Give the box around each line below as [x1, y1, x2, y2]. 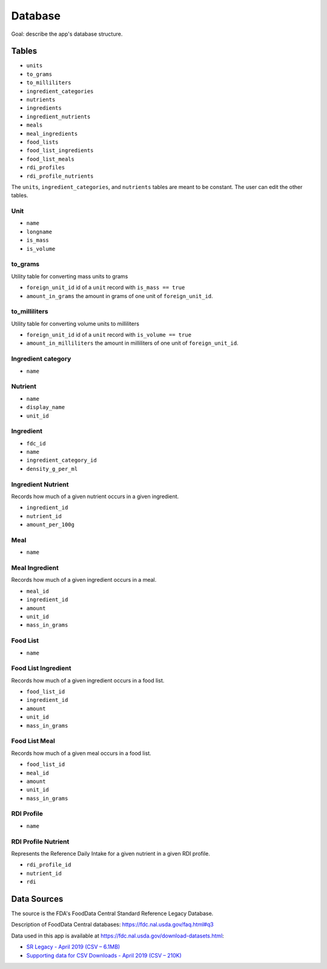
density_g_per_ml [26, 465, 78, 472]
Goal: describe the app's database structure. [11, 30, 123, 38]
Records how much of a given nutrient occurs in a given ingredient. [11, 493, 179, 500]
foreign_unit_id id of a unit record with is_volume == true [26, 331, 192, 339]
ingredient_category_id [26, 457, 97, 464]
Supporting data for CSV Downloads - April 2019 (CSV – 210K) [26, 951, 182, 959]
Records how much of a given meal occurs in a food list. [11, 749, 151, 757]
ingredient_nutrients [26, 113, 91, 120]
